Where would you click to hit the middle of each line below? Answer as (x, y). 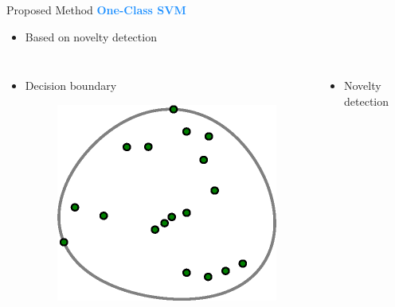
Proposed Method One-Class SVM (96, 10)
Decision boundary (71, 85)
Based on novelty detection (91, 36)
